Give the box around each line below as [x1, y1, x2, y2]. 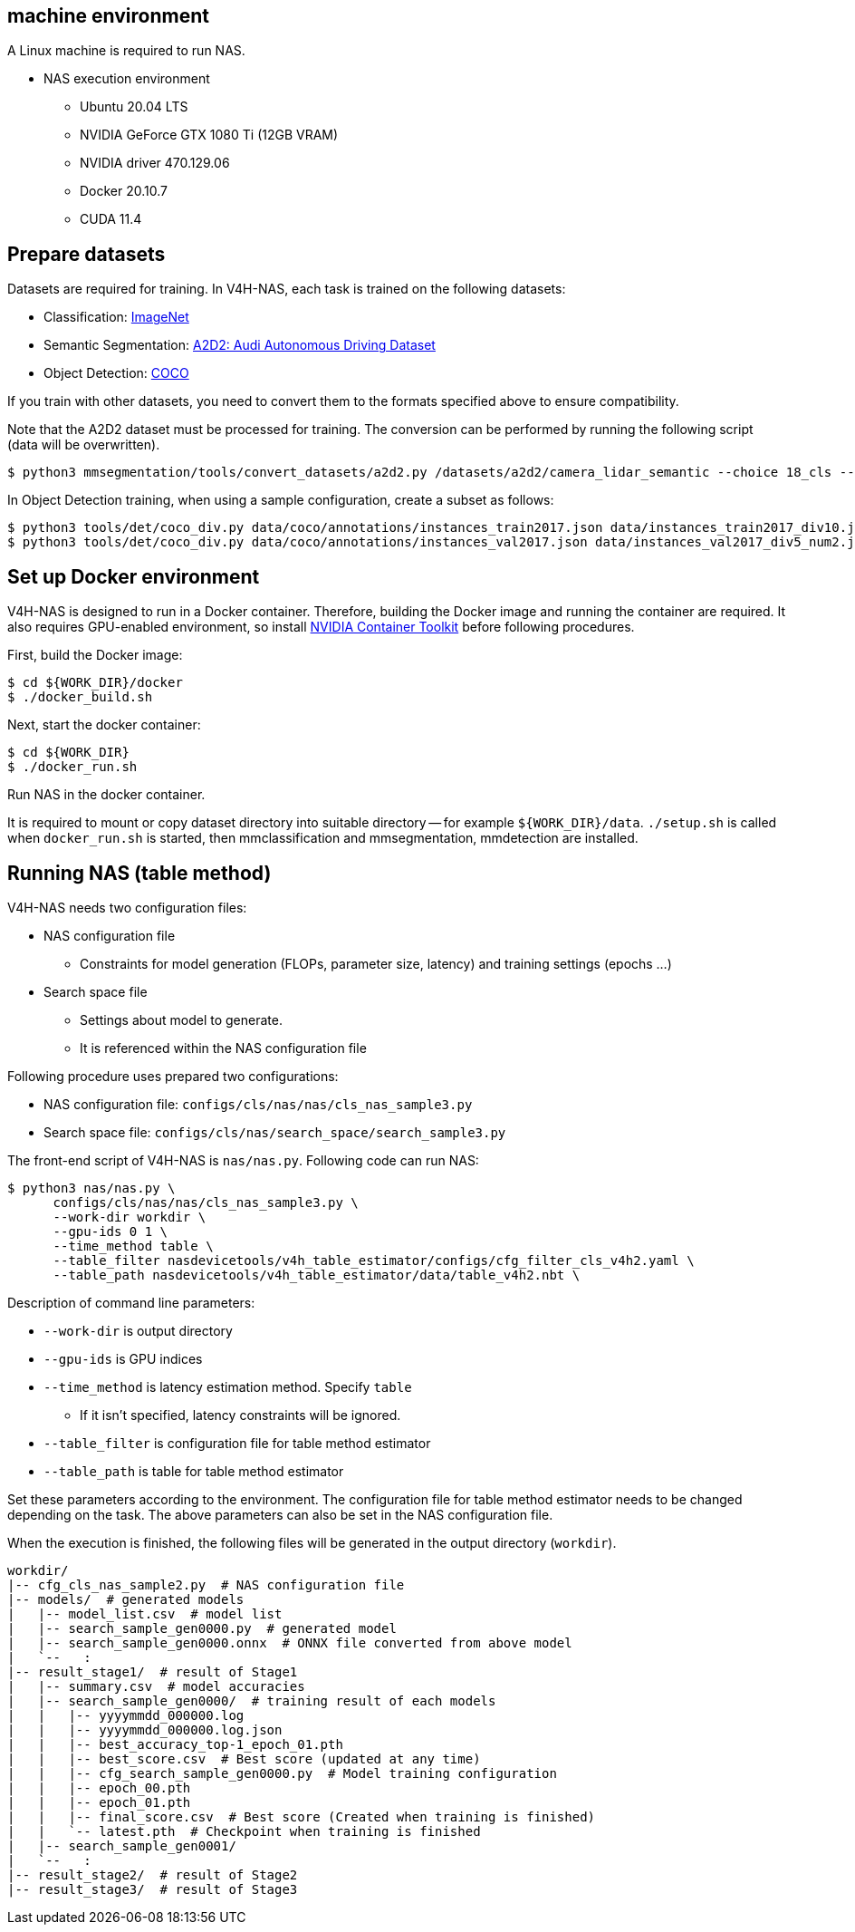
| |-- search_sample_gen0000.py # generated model [7, 1620, 397, 1636]
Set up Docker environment [7, 565, 260, 588]
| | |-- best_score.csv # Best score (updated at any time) [7, 1751, 481, 1766]
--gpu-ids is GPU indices [43, 1350, 203, 1367]
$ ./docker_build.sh [7, 690, 153, 705]
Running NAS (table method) [7, 861, 272, 884]
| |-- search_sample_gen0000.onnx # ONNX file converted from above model [7, 1635, 572, 1650]
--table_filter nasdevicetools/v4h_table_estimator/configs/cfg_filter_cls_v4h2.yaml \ [53, 1252, 695, 1268]
